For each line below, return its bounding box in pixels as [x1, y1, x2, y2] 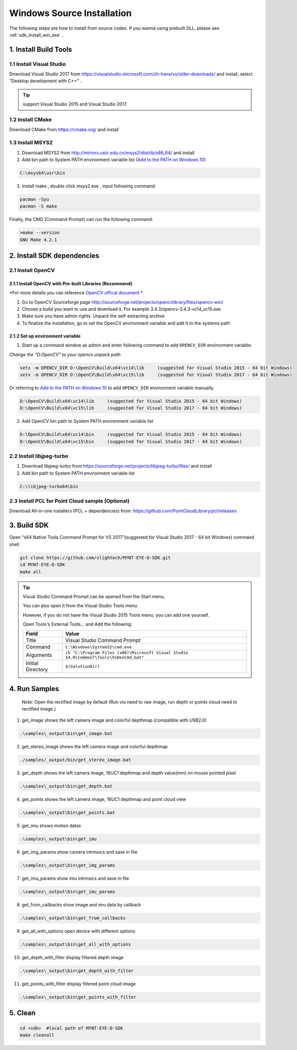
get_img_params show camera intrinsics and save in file [22, 849, 137, 855]
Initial [26, 660, 39, 667]
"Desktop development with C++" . [9, 78, 82, 84]
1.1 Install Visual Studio [9, 60, 66, 67]
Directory [26, 666, 48, 673]
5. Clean [9, 1009, 36, 1017]
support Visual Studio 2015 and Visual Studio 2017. [23, 101, 127, 107]
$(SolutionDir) [65, 663, 100, 669]
